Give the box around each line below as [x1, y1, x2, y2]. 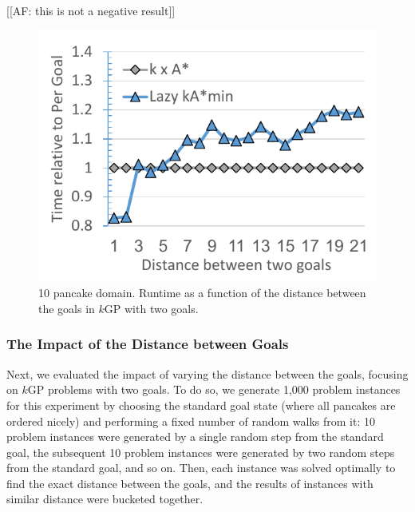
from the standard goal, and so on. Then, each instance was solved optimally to [6, 459, 396, 476]
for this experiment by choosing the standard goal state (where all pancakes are [6, 396, 396, 413]
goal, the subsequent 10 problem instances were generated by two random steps [6, 443, 395, 460]
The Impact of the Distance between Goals [6, 334, 289, 354]
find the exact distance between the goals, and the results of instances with [6, 474, 373, 491]
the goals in [38, 300, 95, 316]
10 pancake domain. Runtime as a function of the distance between [38, 284, 366, 301]
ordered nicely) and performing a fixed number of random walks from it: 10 [6, 412, 375, 429]
